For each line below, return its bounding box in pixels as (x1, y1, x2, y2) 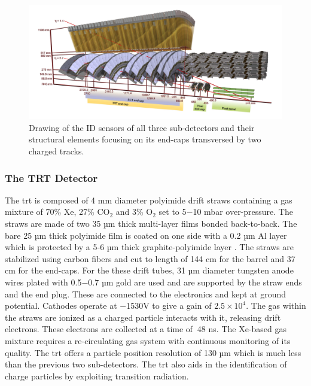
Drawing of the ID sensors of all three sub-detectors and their (29, 121, 255, 133)
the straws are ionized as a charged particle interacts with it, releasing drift (5, 311, 281, 323)
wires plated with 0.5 (5, 276, 82, 288)
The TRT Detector (5, 170, 98, 185)
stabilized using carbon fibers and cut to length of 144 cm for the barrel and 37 (5, 252, 295, 265)
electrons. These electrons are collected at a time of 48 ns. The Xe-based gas (5, 323, 287, 335)
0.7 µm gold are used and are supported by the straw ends (88, 276, 302, 288)
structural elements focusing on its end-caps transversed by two (29, 133, 261, 145)
